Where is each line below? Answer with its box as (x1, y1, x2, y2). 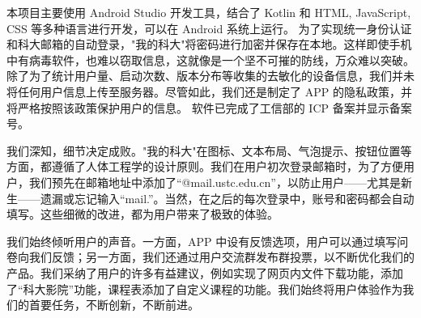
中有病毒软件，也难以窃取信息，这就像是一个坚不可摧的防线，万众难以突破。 (6, 51, 415, 68)
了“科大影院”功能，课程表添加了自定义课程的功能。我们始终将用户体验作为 (6, 280, 403, 297)
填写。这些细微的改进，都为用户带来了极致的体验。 (6, 206, 279, 223)
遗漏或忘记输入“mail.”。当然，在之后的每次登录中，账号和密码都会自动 (40, 189, 415, 206)
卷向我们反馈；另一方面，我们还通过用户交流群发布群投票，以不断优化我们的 (6, 248, 415, 265)
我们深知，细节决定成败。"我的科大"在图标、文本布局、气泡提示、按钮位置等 (6, 142, 412, 159)
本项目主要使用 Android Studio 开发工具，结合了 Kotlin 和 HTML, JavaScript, (6, 4, 411, 20)
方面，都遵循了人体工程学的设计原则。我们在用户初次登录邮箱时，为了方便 (6, 158, 403, 175)
